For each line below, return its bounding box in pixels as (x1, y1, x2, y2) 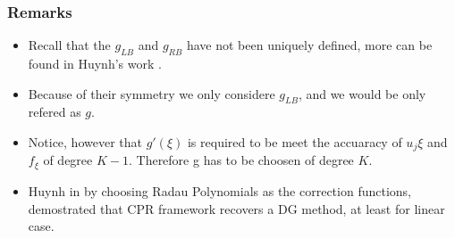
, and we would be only (298, 84, 426, 103)
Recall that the (28, 36, 111, 54)
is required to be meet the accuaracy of (187, 133, 402, 151)
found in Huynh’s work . (28, 54, 162, 73)
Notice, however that (28, 133, 142, 151)
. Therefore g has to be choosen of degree (128, 151, 354, 169)
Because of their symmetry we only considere (28, 84, 275, 103)
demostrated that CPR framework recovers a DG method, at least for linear (28, 199, 445, 217)
